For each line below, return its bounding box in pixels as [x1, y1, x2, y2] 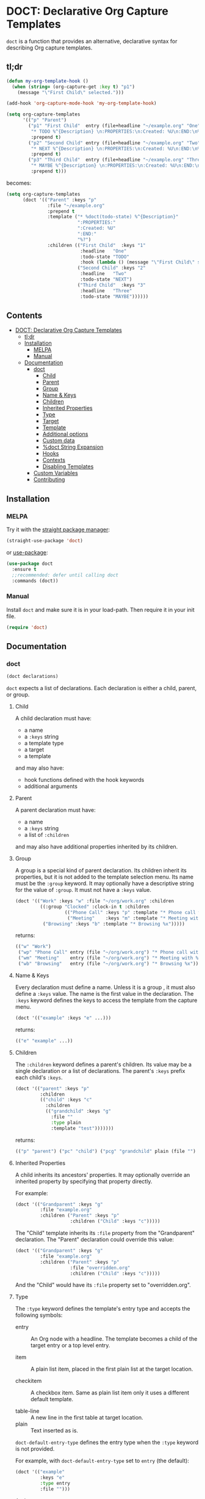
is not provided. [15, 1445, 55, 1453]
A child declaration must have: [15, 715, 92, 722]
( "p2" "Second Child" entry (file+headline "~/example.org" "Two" [28, 139, 201, 146]
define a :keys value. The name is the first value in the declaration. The [15, 990, 194, 997]
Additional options [42, 430, 88, 438]
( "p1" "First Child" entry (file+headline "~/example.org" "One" [28, 123, 201, 129]
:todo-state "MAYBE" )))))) [80, 293, 149, 300]
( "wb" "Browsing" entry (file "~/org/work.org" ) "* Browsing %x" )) [18, 961, 199, 967]
